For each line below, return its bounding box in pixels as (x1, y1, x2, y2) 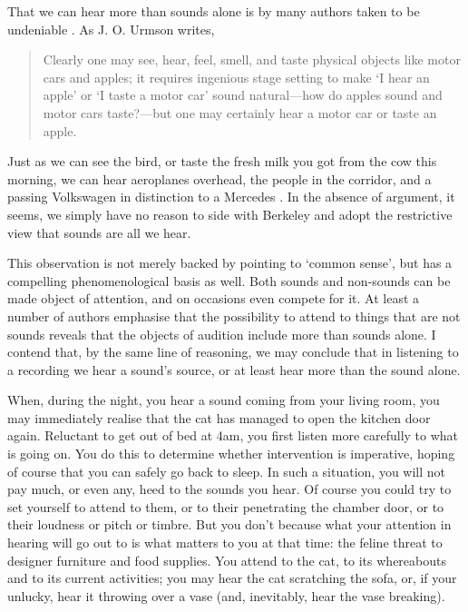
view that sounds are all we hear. (7, 222, 191, 242)
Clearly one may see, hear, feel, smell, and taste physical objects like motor (43, 50, 461, 69)
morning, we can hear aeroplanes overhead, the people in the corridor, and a (7, 169, 432, 188)
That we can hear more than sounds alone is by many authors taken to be (7, 2, 420, 20)
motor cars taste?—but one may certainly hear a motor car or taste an (43, 103, 437, 122)
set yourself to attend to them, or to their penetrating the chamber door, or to (7, 497, 444, 516)
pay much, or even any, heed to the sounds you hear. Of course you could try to (7, 479, 452, 498)
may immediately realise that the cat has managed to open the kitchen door (7, 408, 431, 427)
